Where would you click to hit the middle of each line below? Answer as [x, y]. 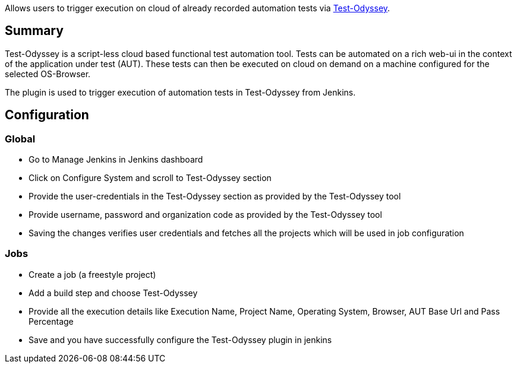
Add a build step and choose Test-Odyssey [113, 293]
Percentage [51, 321]
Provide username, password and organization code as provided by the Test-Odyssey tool [205, 215]
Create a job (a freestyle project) [92, 274]
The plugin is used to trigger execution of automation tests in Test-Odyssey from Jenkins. [180, 92]
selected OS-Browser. [48, 74]
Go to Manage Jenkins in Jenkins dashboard [116, 160]
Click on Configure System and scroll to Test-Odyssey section [150, 178]
